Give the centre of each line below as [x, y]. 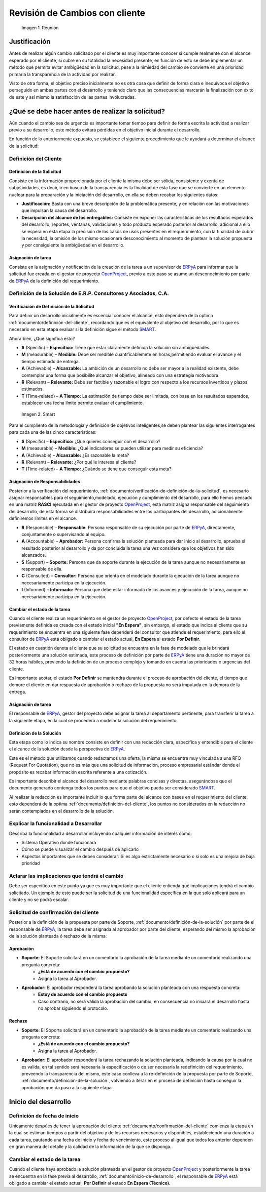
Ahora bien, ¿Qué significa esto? [42, 338]
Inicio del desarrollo [40, 1102]
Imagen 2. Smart [38, 414]
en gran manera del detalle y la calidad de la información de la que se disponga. [90, 1147]
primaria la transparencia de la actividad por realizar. [62, 74]
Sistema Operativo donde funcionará [59, 843]
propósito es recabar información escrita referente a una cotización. [78, 772]
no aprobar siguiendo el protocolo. [73, 1008]
